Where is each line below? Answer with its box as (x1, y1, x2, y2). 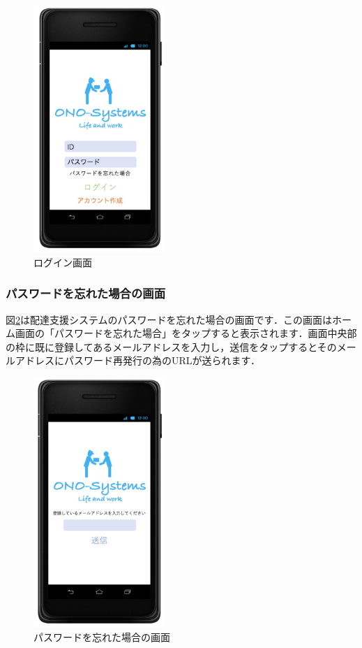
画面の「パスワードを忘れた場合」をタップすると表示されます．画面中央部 (15, 326, 357, 340)
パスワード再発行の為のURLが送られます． (63, 353, 260, 368)
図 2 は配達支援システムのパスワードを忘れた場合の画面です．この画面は (6, 312, 333, 326)
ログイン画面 (33, 254, 92, 269)
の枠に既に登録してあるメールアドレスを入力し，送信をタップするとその (6, 339, 337, 354)
